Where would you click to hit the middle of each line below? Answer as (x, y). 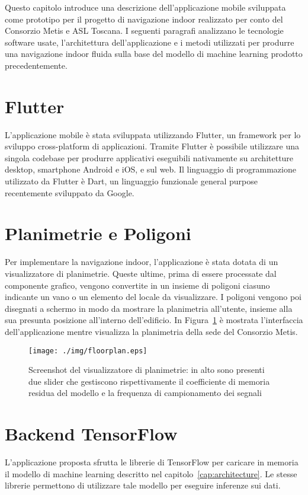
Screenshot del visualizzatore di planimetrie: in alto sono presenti (147, 370)
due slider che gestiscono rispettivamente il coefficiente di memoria (149, 381)
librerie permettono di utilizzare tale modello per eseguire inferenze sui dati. (143, 485)
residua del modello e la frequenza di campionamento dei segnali (145, 393)
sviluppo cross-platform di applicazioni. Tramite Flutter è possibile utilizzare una (152, 146)
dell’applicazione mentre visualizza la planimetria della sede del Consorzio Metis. (151, 331)
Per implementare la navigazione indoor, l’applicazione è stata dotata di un (142, 262)
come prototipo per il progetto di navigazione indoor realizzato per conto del (144, 19)
